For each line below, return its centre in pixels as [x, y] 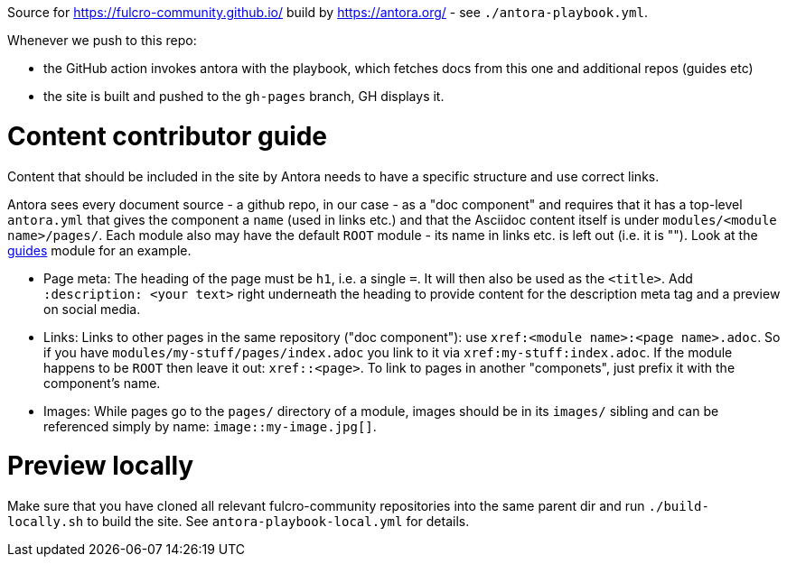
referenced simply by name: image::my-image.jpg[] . [210, 426]
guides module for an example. [99, 250]
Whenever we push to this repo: [102, 40]
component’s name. [102, 383]
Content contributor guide [168, 136]
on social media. [92, 309]
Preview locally [101, 466]
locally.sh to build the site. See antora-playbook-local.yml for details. [239, 521]
